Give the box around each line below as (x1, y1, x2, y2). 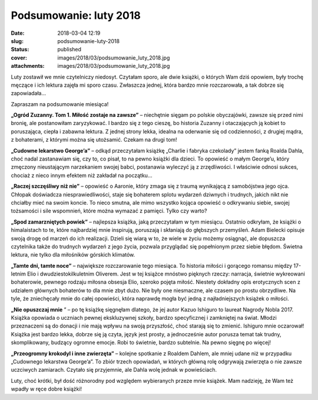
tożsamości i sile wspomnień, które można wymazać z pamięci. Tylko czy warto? (11, 207, 207, 215)
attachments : (11, 63, 45, 70)
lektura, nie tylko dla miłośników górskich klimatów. (11, 251, 135, 258)
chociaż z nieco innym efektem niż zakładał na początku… (11, 172, 153, 179)
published (57, 46, 82, 53)
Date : (11, 29, 25, 37)
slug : (11, 37, 24, 44)
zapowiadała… (11, 90, 47, 97)
